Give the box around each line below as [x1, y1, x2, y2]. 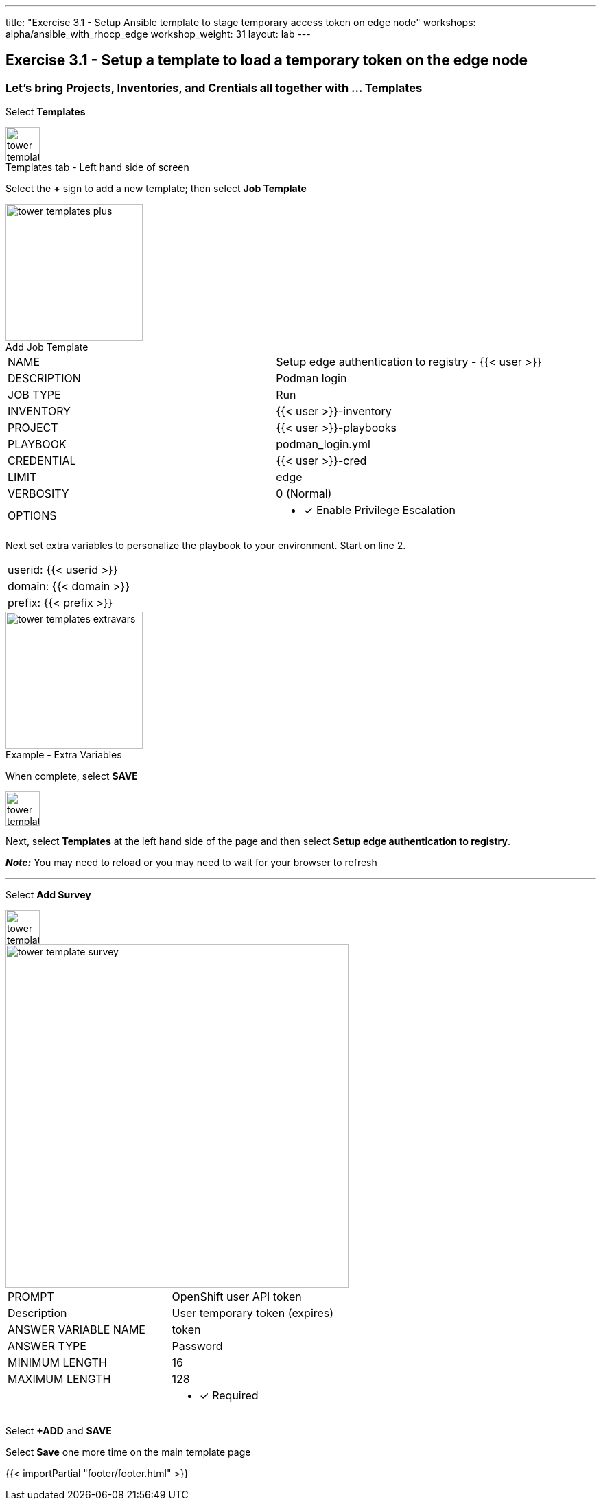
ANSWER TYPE [8, 1339, 86, 1353]
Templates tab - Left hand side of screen [5, 161, 189, 174]
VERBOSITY [8, 487, 69, 501]
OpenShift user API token [172, 1290, 302, 1304]
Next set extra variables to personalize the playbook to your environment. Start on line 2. [5, 539, 406, 552]
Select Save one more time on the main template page [5, 1446, 251, 1459]
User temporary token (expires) [172, 1306, 334, 1321]
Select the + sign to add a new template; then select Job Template [5, 183, 307, 195]
